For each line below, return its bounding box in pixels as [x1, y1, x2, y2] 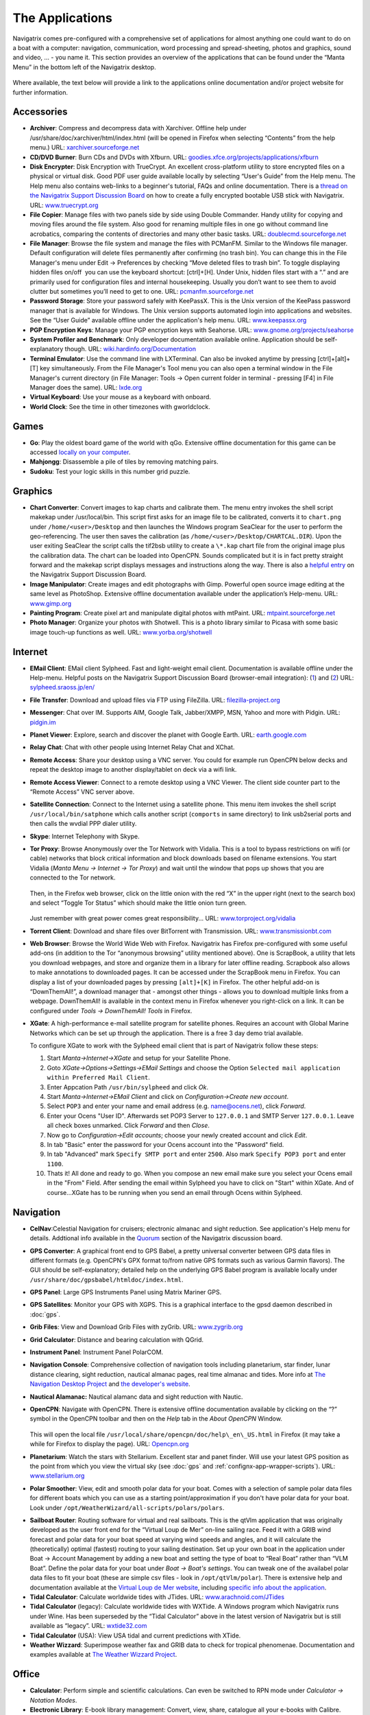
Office [12, 1668, 40, 1680]
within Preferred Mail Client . [47, 1074, 151, 1082]
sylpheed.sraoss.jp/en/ [29, 683, 95, 691]
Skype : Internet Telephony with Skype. [29, 832, 140, 840]
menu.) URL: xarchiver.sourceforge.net [29, 143, 140, 152]
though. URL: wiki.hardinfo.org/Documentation [64, 345, 197, 353]
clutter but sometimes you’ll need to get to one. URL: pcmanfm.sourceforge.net [29, 287, 254, 296]
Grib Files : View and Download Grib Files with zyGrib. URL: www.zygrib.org [29, 1323, 243, 1331]
